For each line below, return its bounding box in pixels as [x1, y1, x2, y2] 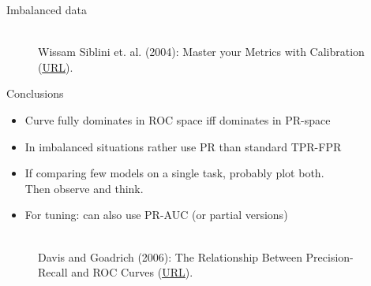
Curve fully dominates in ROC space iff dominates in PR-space [24, 111, 331, 128]
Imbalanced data [6, 2, 87, 17]
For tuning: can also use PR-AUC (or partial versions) [24, 206, 288, 223]
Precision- [305, 248, 354, 265]
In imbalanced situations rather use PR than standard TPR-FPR [24, 138, 342, 154]
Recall [38, 264, 68, 280]
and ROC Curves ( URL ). [71, 264, 193, 280]
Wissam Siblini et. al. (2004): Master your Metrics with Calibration [38, 43, 365, 60]
